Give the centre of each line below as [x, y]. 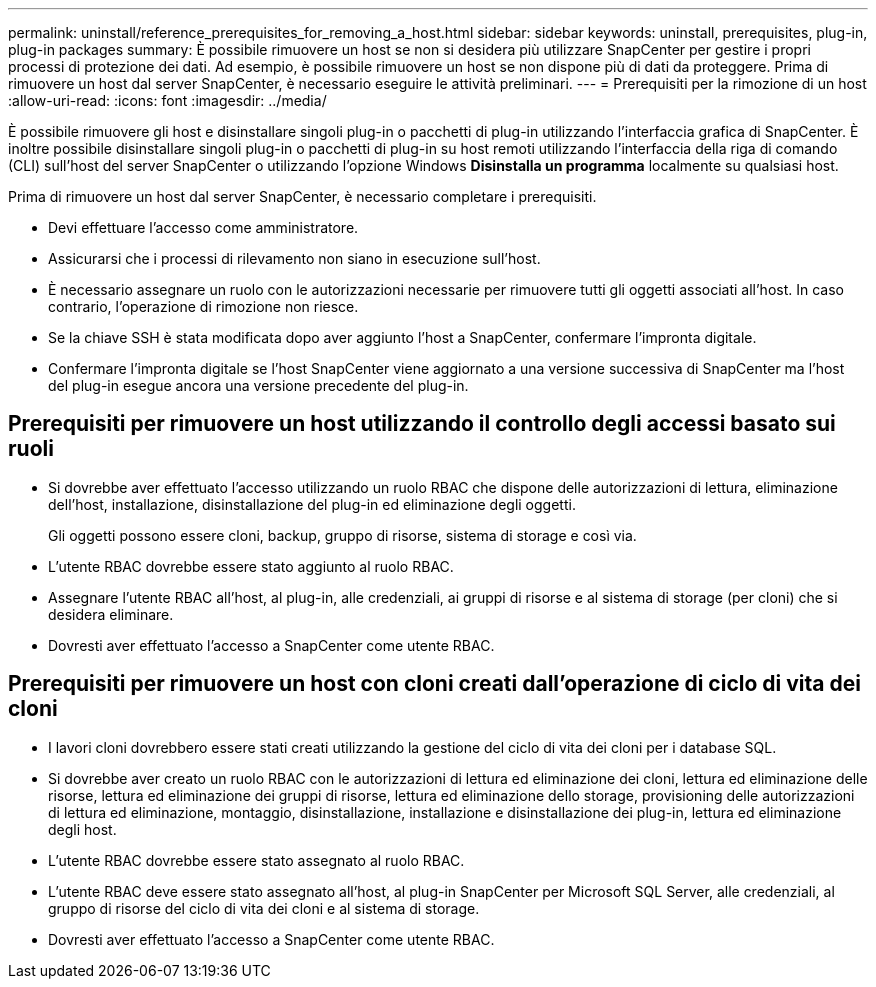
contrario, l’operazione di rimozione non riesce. [203, 306]
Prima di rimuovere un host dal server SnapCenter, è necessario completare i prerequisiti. [302, 196]
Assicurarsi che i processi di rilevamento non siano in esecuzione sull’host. [294, 258]
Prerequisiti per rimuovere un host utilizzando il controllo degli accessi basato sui [422, 424]
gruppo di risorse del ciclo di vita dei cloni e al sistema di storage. [264, 908]
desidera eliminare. [111, 614]
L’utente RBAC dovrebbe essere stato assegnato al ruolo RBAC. [256, 860]
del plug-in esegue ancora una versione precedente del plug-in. [258, 385]
